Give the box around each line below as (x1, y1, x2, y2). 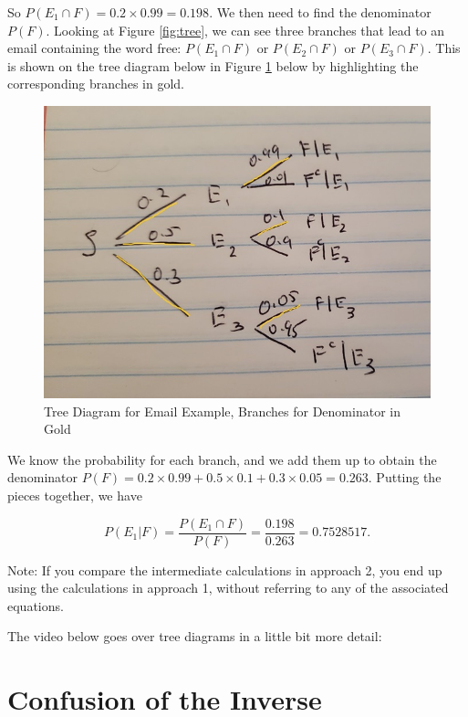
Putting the (376, 468, 442, 487)
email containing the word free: (7, 38, 182, 58)
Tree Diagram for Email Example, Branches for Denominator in (44, 401, 400, 420)
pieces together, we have (7, 485, 142, 504)
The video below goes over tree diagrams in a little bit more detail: (7, 627, 382, 646)
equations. (7, 596, 64, 615)
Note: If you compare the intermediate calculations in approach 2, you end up (7, 560, 442, 579)
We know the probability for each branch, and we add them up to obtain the (7, 449, 437, 469)
